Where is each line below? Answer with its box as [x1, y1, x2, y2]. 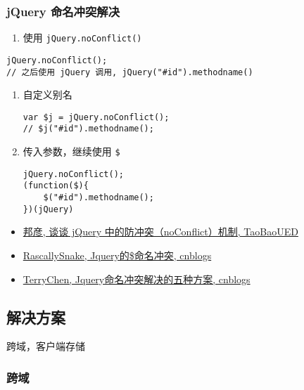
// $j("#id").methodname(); [23, 124, 154, 134]
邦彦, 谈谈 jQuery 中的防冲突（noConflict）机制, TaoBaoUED [23, 224, 298, 239]
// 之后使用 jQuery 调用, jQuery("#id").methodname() [6, 67, 253, 77]
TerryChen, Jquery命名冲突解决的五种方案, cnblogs [23, 271, 251, 286]
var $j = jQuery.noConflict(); [23, 112, 170, 122]
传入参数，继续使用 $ [23, 144, 120, 159]
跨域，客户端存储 [6, 339, 85, 353]
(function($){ [23, 181, 89, 191]
